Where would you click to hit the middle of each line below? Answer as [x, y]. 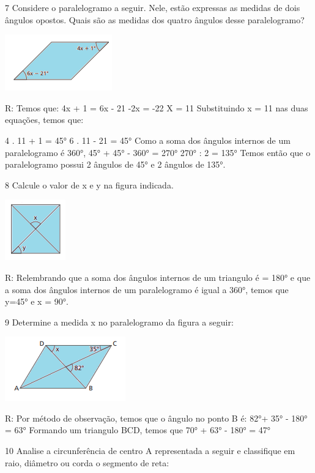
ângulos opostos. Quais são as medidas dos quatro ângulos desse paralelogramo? [155, 19]
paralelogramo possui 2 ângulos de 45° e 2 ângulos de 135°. [115, 164]
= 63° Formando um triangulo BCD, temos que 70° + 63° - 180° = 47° [138, 430]
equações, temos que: [44, 120]
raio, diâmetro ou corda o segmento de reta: [87, 462]
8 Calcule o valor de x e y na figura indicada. [89, 184]
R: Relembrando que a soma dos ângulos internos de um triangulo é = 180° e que [158, 277]
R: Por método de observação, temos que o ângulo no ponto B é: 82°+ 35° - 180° [156, 418]
